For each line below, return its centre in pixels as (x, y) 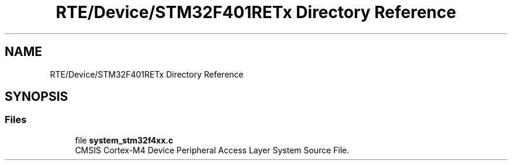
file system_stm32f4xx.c (124, 140)
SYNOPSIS (37, 97)
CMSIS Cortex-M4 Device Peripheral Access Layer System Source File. (212, 150)
